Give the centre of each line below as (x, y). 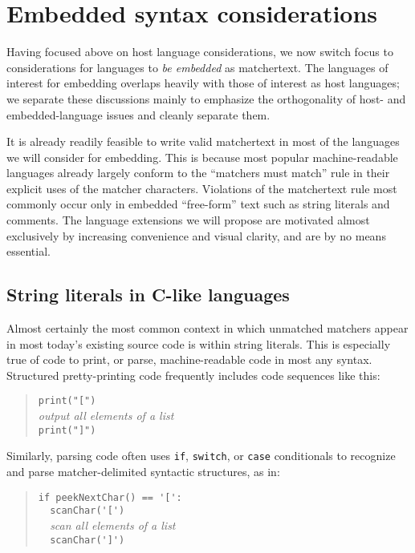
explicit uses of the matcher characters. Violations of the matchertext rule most (202, 188)
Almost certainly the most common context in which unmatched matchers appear (207, 328)
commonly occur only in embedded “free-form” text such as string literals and (198, 204)
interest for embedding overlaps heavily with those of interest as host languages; (203, 83)
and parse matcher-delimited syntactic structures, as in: (143, 471)
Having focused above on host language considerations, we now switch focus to (200, 52)
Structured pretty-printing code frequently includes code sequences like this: (193, 375)
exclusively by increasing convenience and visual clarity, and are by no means (196, 235)
